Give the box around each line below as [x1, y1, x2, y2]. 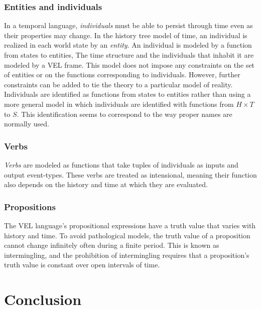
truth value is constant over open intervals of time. [4, 259, 160, 270]
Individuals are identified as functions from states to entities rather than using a [4, 89, 251, 99]
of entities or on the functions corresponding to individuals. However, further [4, 69, 240, 80]
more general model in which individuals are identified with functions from [4, 98, 234, 109]
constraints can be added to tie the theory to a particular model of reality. [4, 79, 233, 89]
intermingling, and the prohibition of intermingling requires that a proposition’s [4, 249, 249, 260]
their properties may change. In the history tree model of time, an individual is [4, 30, 247, 40]
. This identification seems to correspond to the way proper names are [17, 108, 232, 119]
